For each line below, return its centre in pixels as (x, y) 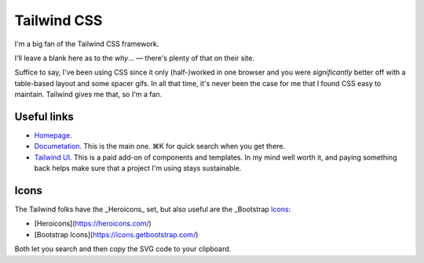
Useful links (44, 116)
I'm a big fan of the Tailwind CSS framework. (87, 44)
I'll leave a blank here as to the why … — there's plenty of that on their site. (135, 58)
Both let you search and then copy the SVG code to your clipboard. (123, 249)
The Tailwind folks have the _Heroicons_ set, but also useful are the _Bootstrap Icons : (153, 209)
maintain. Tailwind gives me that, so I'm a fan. (88, 95)
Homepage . (53, 135)
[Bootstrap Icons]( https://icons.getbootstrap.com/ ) (116, 234)
